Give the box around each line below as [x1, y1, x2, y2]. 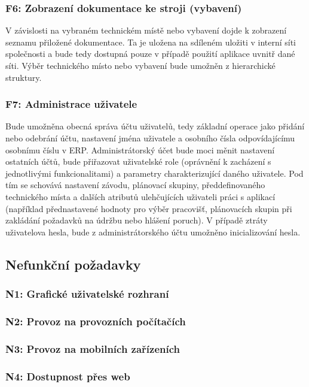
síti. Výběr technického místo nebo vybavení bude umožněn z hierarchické [5, 59, 276, 71]
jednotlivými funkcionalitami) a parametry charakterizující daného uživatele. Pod [5, 167, 304, 179]
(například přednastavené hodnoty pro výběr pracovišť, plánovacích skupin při [5, 202, 292, 214]
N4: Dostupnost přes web [5, 368, 130, 383]
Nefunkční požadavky [5, 255, 141, 273]
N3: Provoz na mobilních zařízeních [5, 341, 180, 356]
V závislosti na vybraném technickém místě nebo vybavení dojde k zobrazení [5, 24, 287, 37]
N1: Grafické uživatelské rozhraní [5, 286, 169, 301]
